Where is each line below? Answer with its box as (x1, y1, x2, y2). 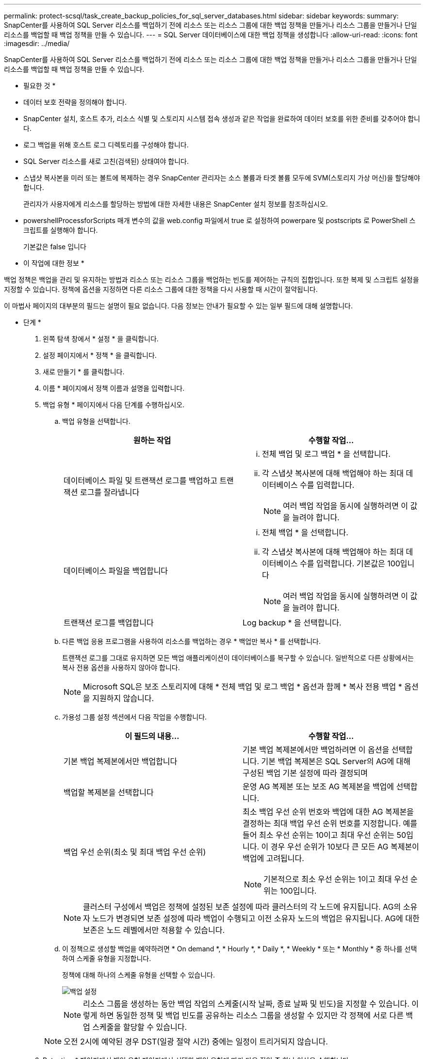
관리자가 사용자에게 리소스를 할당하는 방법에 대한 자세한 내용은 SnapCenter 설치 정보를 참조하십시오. (23, 200, 328, 208)
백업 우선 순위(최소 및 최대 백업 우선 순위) (64, 847, 206, 857)
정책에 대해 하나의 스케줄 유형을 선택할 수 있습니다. (62, 971, 215, 979)
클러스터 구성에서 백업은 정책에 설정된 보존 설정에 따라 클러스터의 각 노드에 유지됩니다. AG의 (83, 902, 401, 912)
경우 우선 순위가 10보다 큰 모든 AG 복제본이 (270, 842, 419, 851)
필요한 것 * (23, 81, 56, 90)
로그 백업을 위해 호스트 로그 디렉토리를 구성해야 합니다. (23, 141, 189, 149)
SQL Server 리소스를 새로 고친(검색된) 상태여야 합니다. (23, 157, 189, 165)
